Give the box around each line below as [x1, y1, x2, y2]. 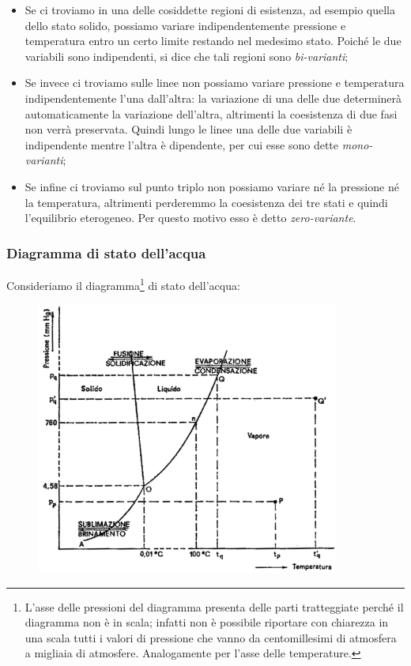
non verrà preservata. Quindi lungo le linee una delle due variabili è [25, 121, 353, 137]
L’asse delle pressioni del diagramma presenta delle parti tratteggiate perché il [25, 598, 404, 615]
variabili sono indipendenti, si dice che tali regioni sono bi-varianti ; [25, 47, 349, 64]
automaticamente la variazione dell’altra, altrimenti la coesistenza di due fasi [25, 105, 398, 122]
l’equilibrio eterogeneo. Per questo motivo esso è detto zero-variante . [25, 209, 356, 226]
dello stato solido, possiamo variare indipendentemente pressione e [25, 17, 346, 33]
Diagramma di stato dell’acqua [6, 243, 206, 262]
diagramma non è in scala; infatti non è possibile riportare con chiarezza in [25, 614, 389, 630]
